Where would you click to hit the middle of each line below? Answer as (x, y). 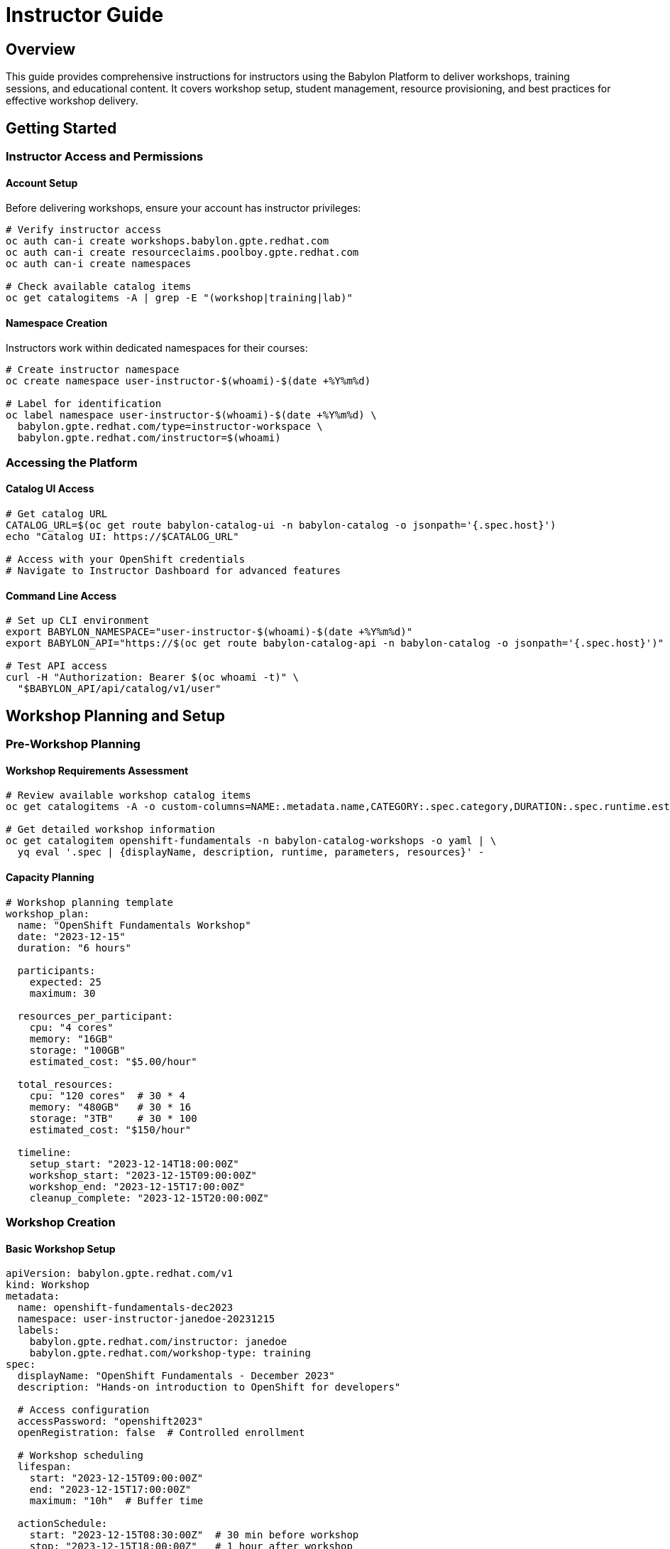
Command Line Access (61, 595)
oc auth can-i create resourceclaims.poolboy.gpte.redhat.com (182, 253)
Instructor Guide (85, 15)
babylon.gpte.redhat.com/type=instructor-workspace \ (170, 427)
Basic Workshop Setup (61, 1248)
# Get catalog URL (57, 514)
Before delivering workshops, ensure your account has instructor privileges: (183, 208)
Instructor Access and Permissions (105, 157)
